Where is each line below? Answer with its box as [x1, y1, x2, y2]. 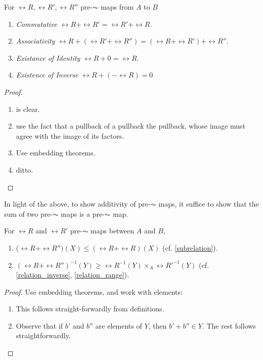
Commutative [16, 18, 58, 29]
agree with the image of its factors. [16, 130, 124, 141]
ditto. [16, 164, 33, 175]
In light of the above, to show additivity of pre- [4, 198, 151, 209]
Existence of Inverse [16, 69, 78, 80]
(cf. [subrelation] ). [162, 242, 218, 253]
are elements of [95, 320, 142, 331]
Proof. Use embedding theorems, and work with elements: [4, 286, 183, 297]
